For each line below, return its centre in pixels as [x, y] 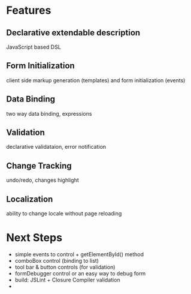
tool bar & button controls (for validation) [65, 267]
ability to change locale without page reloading [64, 214]
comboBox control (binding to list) [57, 261]
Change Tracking [39, 166]
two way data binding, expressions [49, 113]
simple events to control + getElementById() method [79, 254]
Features [29, 10]
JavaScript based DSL [34, 47]
